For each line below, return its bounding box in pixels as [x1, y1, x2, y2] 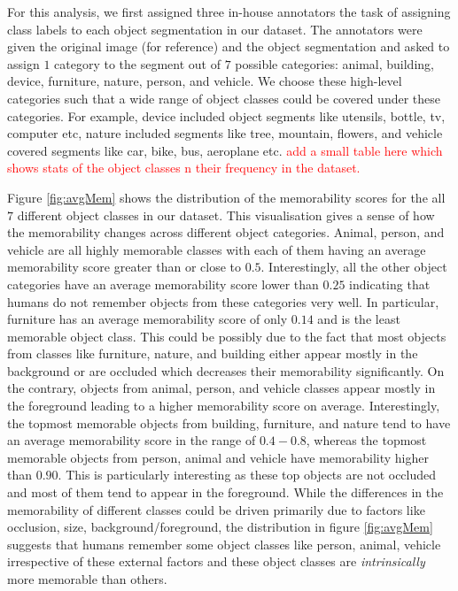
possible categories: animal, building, [235, 54, 434, 73]
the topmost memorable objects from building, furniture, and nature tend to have [7, 413, 451, 432]
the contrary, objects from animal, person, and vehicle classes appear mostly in [7, 379, 436, 397]
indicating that [349, 274, 431, 293]
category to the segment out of [54, 54, 221, 73]
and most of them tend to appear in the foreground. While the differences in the [7, 483, 444, 502]
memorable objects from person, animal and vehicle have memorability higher [7, 448, 429, 466]
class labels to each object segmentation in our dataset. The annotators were [7, 19, 423, 38]
